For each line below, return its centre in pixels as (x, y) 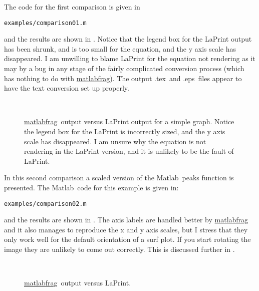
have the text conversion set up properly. (67, 88)
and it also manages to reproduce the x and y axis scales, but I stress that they (126, 229)
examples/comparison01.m (45, 23)
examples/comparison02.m (45, 204)
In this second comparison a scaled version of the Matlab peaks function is (119, 178)
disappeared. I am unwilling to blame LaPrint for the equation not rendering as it (130, 58)
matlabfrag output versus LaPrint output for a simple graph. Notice (129, 121)
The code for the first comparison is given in (72, 7)
